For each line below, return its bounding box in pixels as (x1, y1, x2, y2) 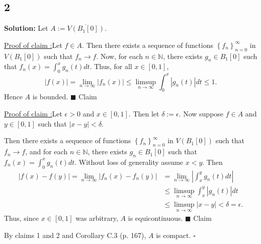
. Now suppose (179, 108, 224, 119)
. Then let (128, 108, 159, 119)
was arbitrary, (75, 213, 118, 223)
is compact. (156, 229, 191, 240)
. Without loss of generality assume (74, 156, 184, 167)
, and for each (25, 146, 68, 157)
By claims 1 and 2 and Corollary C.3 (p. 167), (4, 229, 146, 240)
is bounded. (32, 91, 68, 102)
